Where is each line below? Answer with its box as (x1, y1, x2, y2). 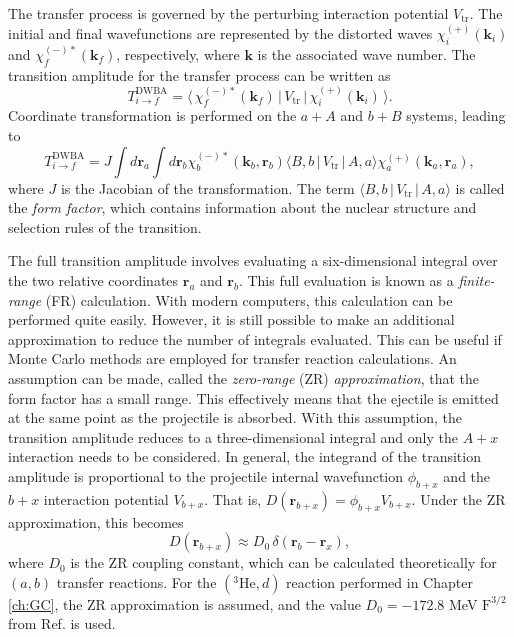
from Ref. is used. (8, 613, 116, 634)
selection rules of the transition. (8, 216, 202, 237)
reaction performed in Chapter (286, 571, 473, 592)
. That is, (204, 488, 262, 509)
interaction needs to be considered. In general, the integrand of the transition (8, 446, 481, 467)
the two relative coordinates (8, 270, 179, 291)
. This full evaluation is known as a (238, 270, 454, 291)
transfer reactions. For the (56, 571, 217, 592)
